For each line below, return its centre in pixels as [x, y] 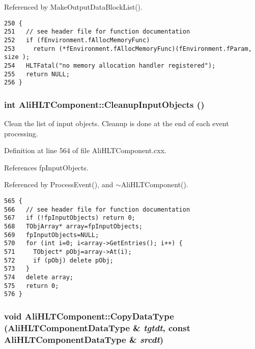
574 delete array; [39, 277]
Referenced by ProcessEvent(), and [59, 184]
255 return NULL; [37, 74]
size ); [17, 57]
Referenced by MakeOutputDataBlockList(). [73, 7]
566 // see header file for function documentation [97, 209]
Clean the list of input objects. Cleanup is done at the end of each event [117, 123]
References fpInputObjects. [46, 167]
